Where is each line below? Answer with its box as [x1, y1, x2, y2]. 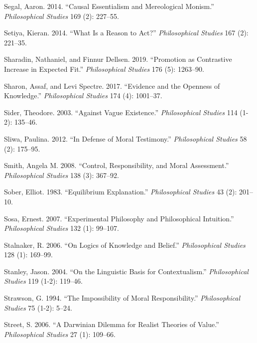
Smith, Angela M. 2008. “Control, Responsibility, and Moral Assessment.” [4, 160, 229, 171]
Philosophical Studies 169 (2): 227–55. [4, 10, 119, 21]
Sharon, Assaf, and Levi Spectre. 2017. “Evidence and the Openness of [4, 80, 220, 91]
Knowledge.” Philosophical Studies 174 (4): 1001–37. [4, 90, 162, 101]
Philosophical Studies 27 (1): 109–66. [4, 329, 116, 339]
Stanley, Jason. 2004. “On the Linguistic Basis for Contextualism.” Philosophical [4, 266, 249, 276]
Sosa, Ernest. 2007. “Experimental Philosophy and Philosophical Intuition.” [4, 213, 234, 223]
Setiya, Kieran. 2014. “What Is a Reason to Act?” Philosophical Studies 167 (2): [4, 27, 249, 38]
